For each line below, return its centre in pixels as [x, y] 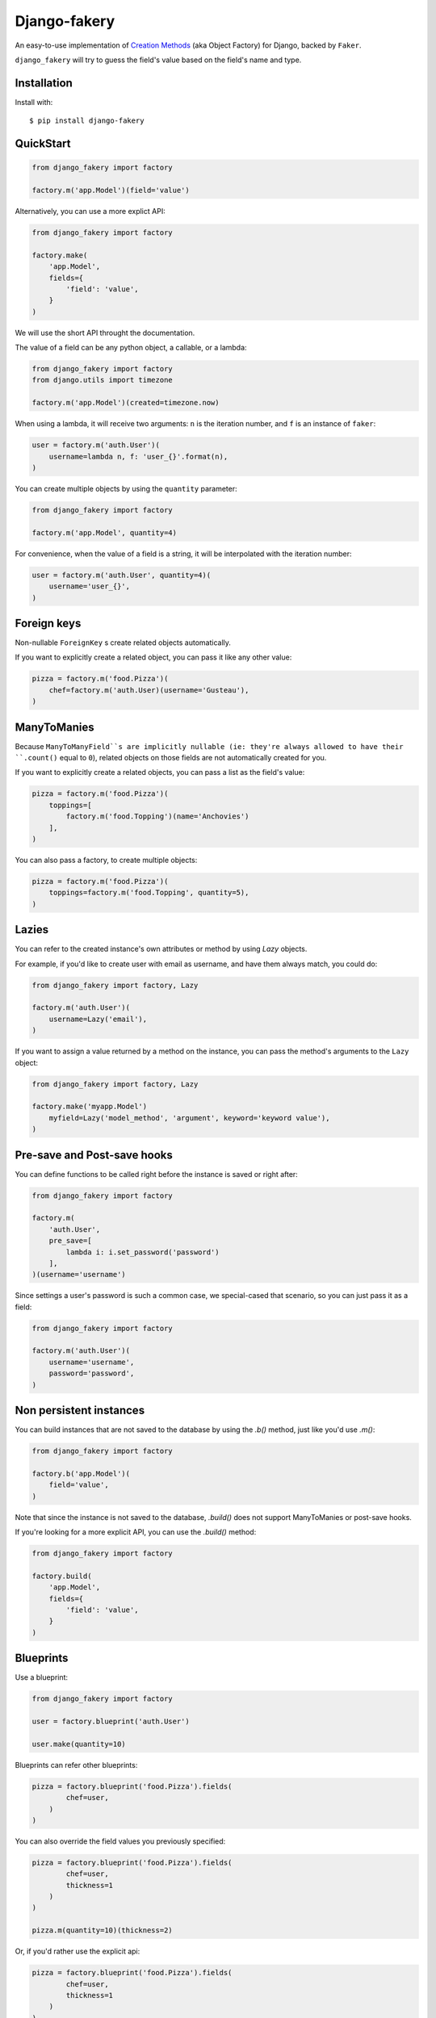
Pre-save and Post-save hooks [94, 1155]
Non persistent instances [80, 1411]
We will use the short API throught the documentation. [105, 333]
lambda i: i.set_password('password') [143, 1252]
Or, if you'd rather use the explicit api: [78, 1951]
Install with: [34, 102]
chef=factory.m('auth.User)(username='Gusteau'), [149, 690]
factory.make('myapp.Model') [90, 1107]
